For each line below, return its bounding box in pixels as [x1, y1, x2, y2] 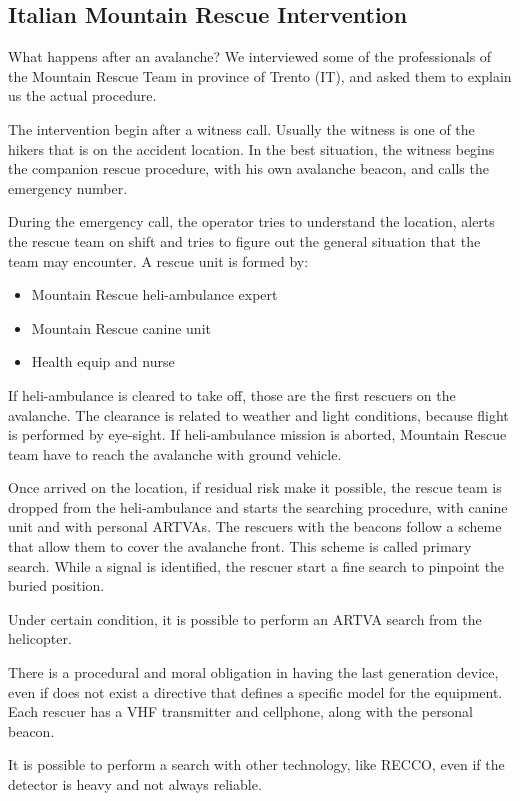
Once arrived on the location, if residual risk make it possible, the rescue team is [8, 477, 502, 498]
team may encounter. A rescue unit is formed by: [8, 250, 309, 271]
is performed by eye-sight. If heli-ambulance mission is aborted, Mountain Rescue [8, 424, 507, 445]
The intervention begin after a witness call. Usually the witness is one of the [8, 118, 475, 139]
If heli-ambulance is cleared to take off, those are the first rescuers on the [8, 384, 456, 405]
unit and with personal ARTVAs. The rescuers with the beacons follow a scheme [8, 516, 502, 537]
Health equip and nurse [31, 351, 175, 372]
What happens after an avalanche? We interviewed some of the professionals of [8, 46, 492, 67]
